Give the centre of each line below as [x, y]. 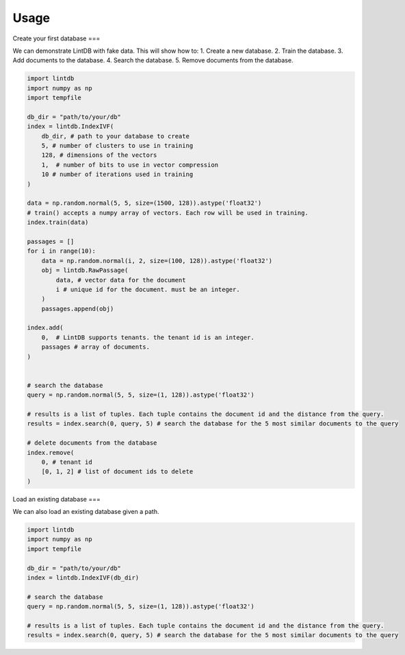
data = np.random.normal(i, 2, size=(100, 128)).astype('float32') [157, 261]
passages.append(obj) [78, 309]
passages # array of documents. [96, 347]
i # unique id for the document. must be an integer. [148, 289]
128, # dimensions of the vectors [99, 155]
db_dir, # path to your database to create [115, 136]
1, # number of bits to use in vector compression [130, 165]
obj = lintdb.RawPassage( [85, 270]
